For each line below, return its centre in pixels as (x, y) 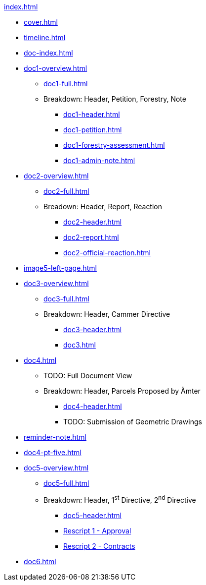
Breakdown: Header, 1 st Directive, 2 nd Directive (120, 499)
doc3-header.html (93, 329)
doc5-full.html (66, 483)
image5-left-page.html (60, 268)
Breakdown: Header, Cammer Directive (107, 314)
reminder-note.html (55, 437)
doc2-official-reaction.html (107, 253)
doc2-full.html (66, 191)
